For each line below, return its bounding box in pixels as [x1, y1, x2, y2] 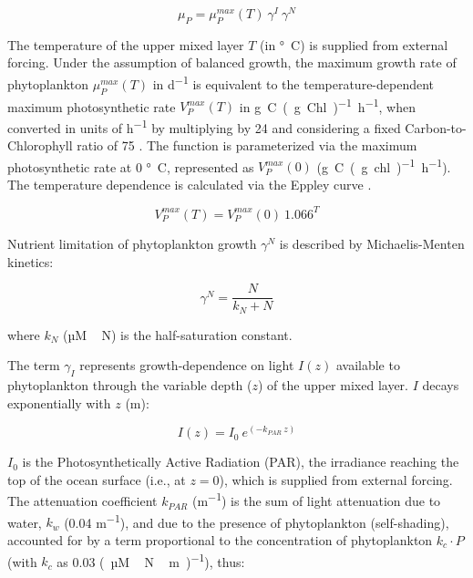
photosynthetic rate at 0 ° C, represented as [7, 157, 254, 176]
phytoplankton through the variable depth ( [7, 376, 252, 395]
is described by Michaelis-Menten [279, 233, 465, 253]
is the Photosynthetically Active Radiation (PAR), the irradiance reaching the [22, 452, 459, 471]
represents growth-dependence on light [79, 356, 294, 375]
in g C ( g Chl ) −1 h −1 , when [239, 94, 416, 116]
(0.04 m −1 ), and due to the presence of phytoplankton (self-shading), [64, 510, 449, 532]
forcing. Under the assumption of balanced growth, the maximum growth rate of [7, 53, 457, 72]
